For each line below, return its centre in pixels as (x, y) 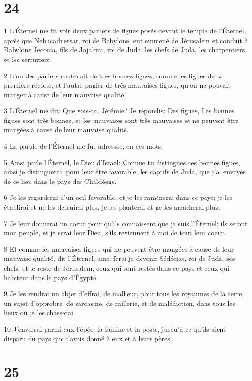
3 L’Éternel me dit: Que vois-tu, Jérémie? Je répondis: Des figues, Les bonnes (119, 111)
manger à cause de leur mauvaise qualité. (65, 94)
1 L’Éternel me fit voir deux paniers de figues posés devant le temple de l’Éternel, (125, 31)
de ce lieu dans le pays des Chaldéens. (60, 181)
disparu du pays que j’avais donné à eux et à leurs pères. (88, 338)
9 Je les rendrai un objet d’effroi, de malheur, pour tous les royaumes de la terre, (124, 294)
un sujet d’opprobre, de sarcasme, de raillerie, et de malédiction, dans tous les (120, 303)
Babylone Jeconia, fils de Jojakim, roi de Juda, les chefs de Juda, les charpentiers (125, 50)
